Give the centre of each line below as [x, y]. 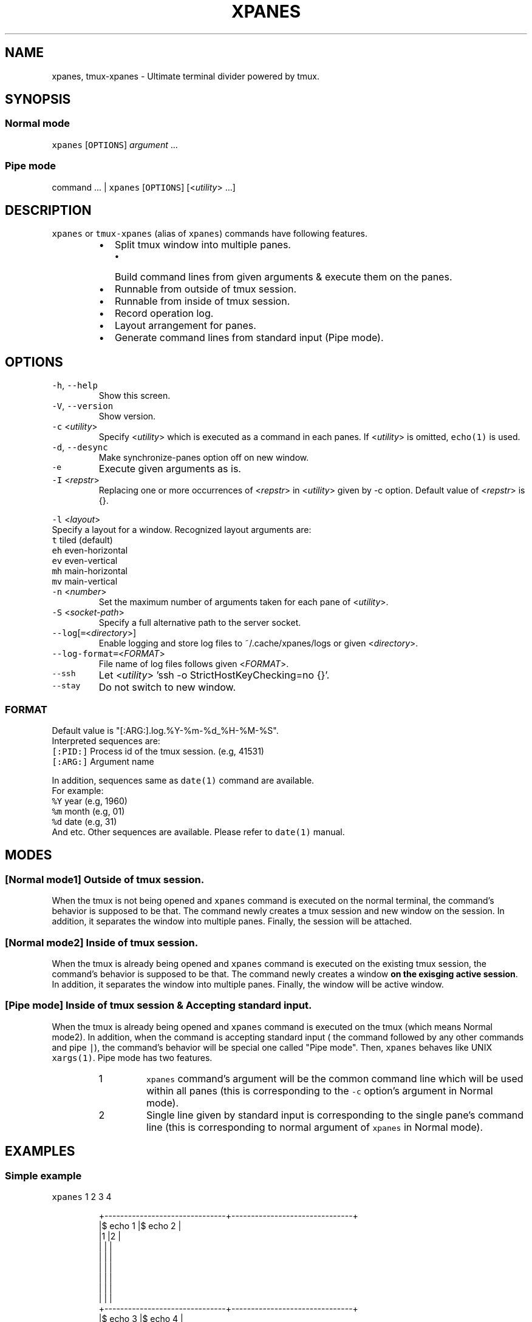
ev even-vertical [85, 561]
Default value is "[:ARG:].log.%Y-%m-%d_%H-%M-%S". [165, 730]
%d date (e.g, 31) [84, 822]
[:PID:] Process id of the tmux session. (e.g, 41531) [158, 751]
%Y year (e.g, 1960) [90, 801]
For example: [78, 791]
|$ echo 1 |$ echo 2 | [140, 1225]
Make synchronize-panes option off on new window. [204, 458]
